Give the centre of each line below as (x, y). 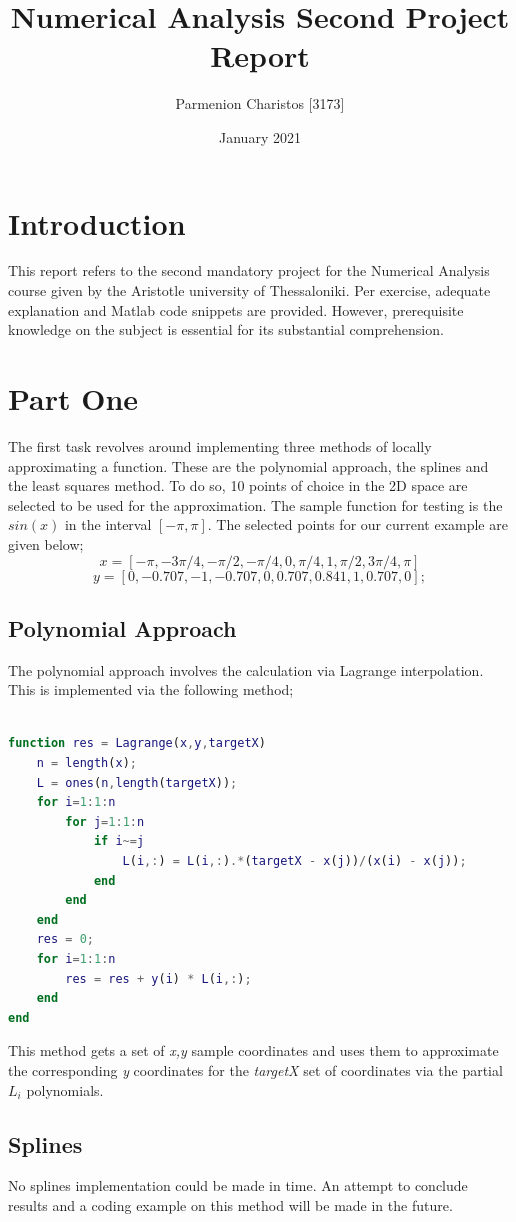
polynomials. (65, 1089)
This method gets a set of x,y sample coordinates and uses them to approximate (253, 1050)
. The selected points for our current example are (357, 524)
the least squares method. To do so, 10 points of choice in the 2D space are (238, 485)
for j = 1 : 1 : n (105, 821)
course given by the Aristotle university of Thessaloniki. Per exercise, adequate (249, 290)
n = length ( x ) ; (86, 763)
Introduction (97, 222)
